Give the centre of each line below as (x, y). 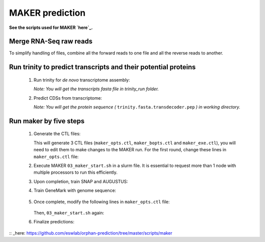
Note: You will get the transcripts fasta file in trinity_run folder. (96, 89)
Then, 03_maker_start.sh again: (69, 213)
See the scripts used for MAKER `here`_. (51, 27)
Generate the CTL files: (57, 134)
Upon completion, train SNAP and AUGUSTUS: (81, 181)
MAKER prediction (47, 13)
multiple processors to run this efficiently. (76, 172)
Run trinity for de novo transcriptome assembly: (82, 80)
